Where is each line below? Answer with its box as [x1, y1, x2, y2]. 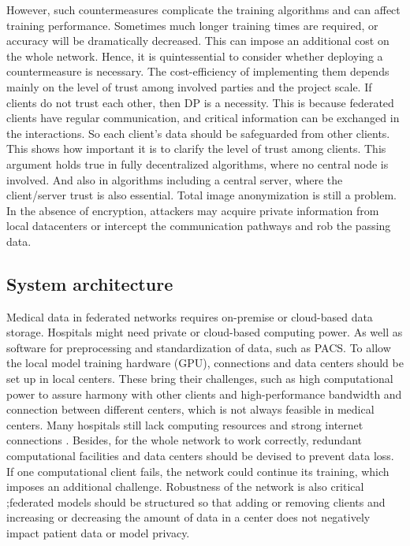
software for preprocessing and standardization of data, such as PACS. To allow [6, 339, 391, 355]
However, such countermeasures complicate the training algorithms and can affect [6, 2, 401, 17]
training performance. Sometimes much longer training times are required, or [6, 17, 378, 33]
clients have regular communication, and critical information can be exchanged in [6, 110, 400, 126]
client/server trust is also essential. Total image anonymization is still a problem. [6, 187, 397, 203]
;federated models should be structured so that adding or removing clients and [6, 493, 386, 510]
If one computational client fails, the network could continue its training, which [6, 462, 389, 479]
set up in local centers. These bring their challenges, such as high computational [6, 370, 393, 387]
